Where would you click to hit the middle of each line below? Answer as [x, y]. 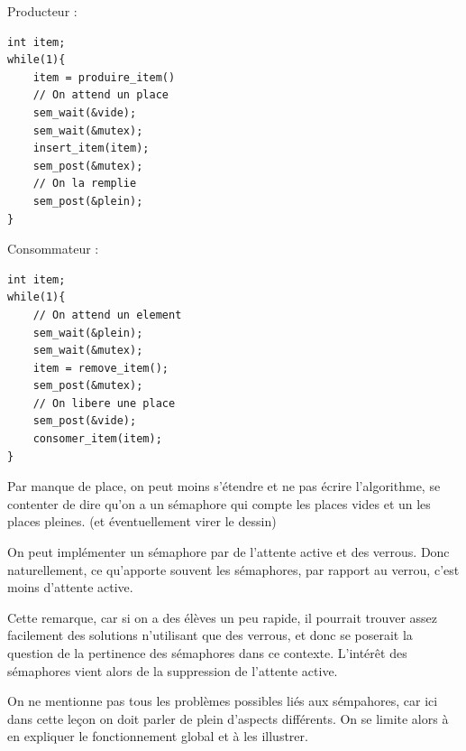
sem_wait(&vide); [85, 112]
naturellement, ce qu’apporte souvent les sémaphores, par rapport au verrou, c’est [233, 569]
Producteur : [42, 11]
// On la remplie [85, 184]
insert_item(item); [91, 148]
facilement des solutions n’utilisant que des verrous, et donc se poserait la [210, 635]
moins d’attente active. [70, 587]
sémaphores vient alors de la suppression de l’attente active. [173, 670]
